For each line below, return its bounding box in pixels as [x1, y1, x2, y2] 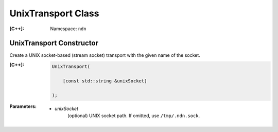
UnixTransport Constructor [9, 39, 99, 48]
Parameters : [9, 103, 37, 109]
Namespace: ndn [50, 26, 87, 32]
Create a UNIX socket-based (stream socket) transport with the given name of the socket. [9, 52, 200, 58]
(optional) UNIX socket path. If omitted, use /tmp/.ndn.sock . [67, 113, 200, 119]
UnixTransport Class [9, 8, 99, 19]
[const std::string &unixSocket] [62, 78, 147, 84]
